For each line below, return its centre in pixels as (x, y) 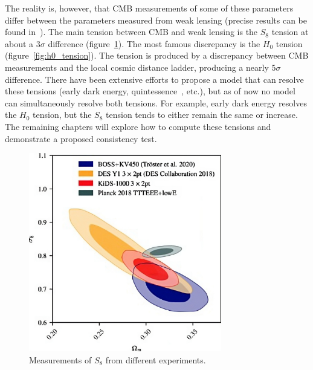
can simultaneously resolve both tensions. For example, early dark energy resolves (156, 102)
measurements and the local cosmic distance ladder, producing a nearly (137, 67)
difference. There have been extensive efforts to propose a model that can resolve (154, 79)
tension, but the (62, 115)
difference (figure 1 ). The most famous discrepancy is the (154, 43)
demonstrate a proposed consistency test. (81, 138)
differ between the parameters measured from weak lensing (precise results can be (156, 20)
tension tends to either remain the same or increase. (202, 115)
